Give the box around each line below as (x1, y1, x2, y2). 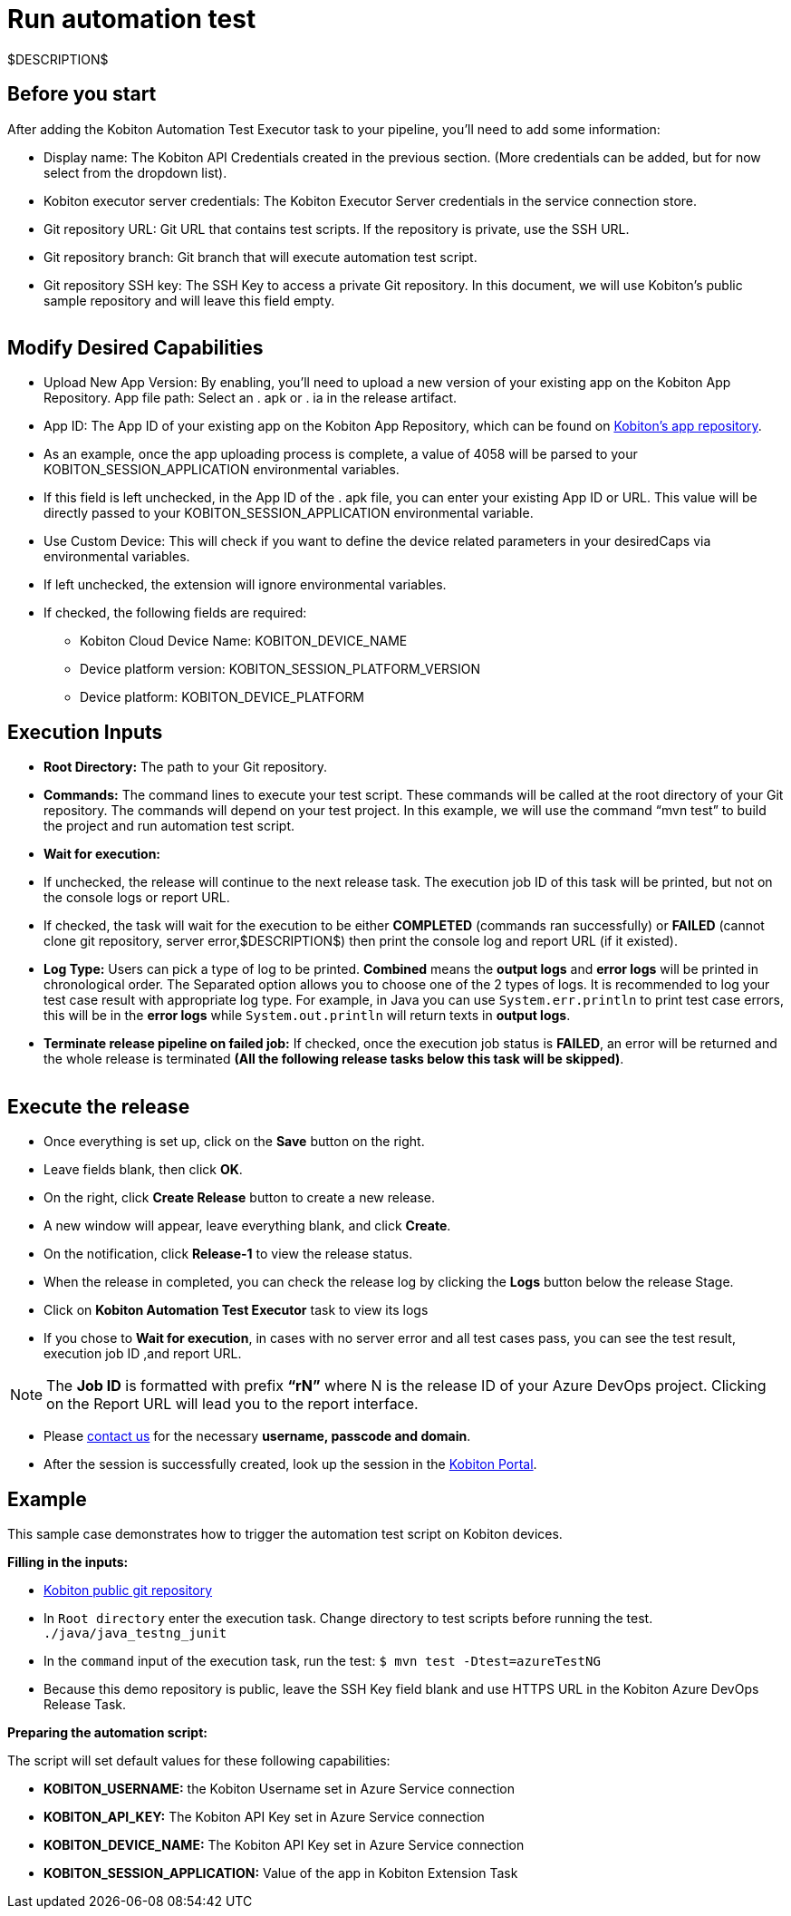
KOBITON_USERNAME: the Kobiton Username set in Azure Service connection (43, 1780, 515, 1796)
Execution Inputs (7, 720, 163, 744)
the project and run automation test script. (43, 818, 294, 834)
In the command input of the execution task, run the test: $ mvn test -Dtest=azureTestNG (43, 1652, 601, 1668)
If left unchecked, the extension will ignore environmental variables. (43, 577, 447, 593)
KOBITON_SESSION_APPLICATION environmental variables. (43, 462, 400, 478)
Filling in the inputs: (7, 1553, 129, 1570)
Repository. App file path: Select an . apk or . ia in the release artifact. (43, 390, 458, 406)
